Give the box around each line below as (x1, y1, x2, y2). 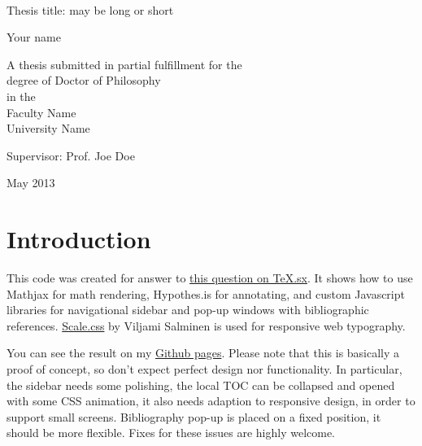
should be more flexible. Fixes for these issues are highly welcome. (7, 424, 336, 441)
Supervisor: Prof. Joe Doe (7, 146, 135, 164)
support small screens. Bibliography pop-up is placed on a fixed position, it (7, 408, 381, 425)
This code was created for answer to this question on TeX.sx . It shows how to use (7, 269, 413, 286)
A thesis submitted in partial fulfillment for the (7, 55, 242, 72)
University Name (7, 120, 90, 137)
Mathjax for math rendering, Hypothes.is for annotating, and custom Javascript (7, 285, 405, 302)
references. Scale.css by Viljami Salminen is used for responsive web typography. (7, 317, 406, 334)
